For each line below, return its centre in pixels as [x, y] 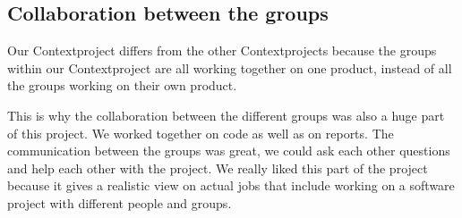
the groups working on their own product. [122, 85]
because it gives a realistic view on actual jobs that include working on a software [231, 185]
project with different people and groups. [120, 202]
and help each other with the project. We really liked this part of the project [218, 168]
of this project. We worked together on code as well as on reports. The [201, 133]
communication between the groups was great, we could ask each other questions [229, 151]
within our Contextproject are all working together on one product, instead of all [230, 67]
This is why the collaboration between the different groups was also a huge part [226, 115]
